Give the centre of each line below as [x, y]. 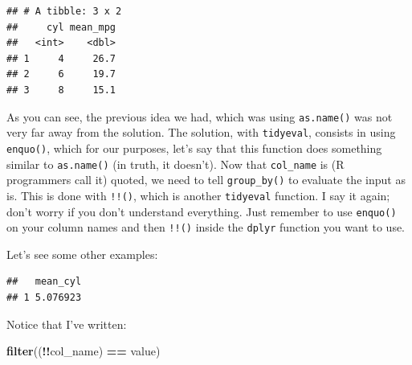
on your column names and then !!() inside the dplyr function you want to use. [206, 227]
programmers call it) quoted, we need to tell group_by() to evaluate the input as [206, 180]
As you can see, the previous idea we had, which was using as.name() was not [200, 116]
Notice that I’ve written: [67, 324]
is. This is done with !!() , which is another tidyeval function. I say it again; [198, 195]
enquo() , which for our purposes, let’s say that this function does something [194, 148]
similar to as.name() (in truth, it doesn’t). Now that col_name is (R [175, 164]
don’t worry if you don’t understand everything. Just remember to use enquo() [202, 211]
